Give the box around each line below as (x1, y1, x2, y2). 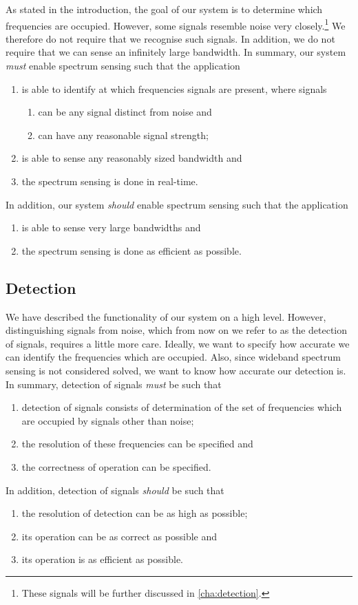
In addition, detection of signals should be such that (6, 482, 224, 497)
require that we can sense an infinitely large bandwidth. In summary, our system (6, 45, 346, 59)
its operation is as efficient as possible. (21, 552, 183, 566)
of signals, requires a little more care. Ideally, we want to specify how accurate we (6, 336, 350, 350)
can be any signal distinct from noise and (38, 105, 212, 119)
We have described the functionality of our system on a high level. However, (6, 309, 326, 323)
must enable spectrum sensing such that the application (6, 59, 240, 73)
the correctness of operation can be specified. (21, 459, 211, 474)
